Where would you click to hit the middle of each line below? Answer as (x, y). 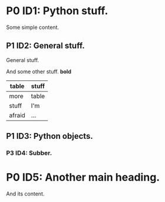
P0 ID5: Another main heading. (83, 177)
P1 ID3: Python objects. (49, 136)
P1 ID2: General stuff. (46, 46)
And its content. (25, 194)
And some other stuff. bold (39, 71)
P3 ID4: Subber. (29, 153)
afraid (17, 115)
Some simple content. (33, 27)
